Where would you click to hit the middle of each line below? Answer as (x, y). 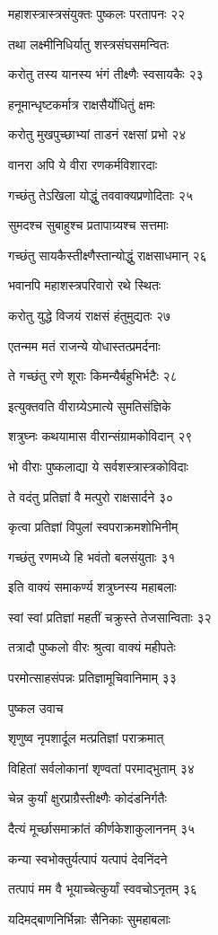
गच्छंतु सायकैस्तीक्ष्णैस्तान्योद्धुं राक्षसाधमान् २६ (108, 255)
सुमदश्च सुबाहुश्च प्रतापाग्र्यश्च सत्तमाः (88, 225)
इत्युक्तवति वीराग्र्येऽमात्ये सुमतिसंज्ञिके (90, 406)
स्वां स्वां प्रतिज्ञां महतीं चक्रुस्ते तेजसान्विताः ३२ (110, 617)
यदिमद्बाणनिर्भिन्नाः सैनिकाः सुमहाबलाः (89, 918)
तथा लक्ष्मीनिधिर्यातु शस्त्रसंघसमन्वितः (89, 44)
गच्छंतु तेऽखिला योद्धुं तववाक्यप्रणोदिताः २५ (100, 194)
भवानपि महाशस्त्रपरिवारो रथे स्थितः (85, 285)
